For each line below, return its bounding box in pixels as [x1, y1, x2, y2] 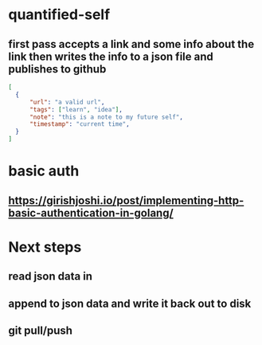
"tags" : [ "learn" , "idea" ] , [29, 105, 123, 113]
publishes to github [8, 62, 107, 76]
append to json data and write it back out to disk [8, 296, 252, 310]
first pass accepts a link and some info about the [8, 37, 255, 51]
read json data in [8, 269, 93, 284]
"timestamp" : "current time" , [29, 120, 130, 128]
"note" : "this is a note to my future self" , [29, 113, 183, 121]
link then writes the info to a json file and [8, 49, 213, 63]
